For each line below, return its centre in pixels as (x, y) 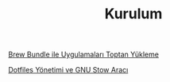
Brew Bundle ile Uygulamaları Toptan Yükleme (83, 55)
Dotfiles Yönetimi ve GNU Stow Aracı (68, 70)
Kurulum (133, 14)
